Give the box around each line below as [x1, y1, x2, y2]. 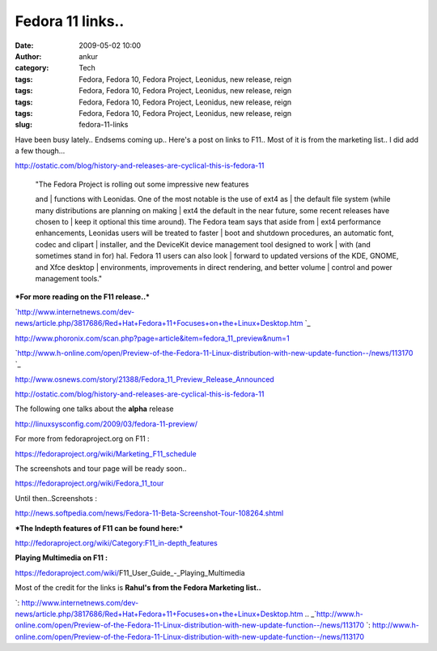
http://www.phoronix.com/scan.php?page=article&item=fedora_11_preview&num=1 [15, 333, 291, 343]
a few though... [15, 146, 66, 156]
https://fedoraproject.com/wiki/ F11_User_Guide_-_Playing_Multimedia [15, 567, 246, 577]
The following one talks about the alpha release [15, 404, 174, 413]
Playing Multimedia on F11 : [15, 553, 108, 563]
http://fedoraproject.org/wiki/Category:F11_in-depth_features [15, 538, 218, 547]
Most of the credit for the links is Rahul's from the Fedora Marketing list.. [15, 583, 262, 593]
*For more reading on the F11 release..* [15, 292, 150, 302]
